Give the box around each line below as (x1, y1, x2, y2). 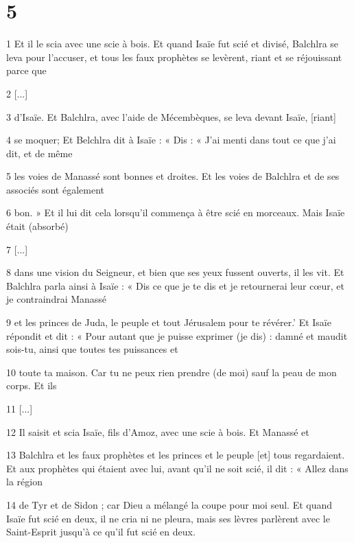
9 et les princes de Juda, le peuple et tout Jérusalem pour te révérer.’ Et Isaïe (6, 315, 331, 330)
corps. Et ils (6, 378, 57, 393)
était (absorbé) (6, 219, 69, 233)
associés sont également (6, 182, 104, 196)
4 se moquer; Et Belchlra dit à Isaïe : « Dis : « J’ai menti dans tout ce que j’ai (6, 132, 336, 147)
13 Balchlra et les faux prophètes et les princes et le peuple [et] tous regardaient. (6, 448, 345, 462)
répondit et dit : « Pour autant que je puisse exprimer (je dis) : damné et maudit (6, 328, 348, 343)
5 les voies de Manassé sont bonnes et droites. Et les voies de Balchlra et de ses (6, 169, 340, 183)
